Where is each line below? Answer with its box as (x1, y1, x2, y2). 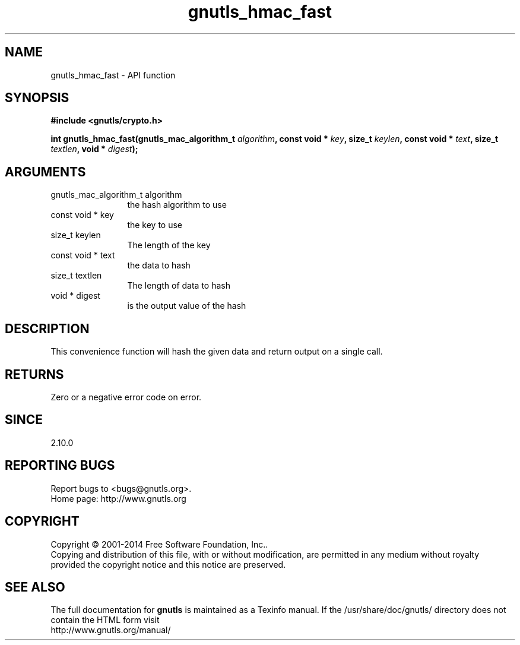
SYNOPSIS (5, 90, 69, 106)
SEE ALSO (5, 579, 65, 595)
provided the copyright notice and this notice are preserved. (50, 559, 286, 570)
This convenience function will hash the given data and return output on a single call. (50, 346, 383, 357)
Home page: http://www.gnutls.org (50, 493, 186, 504)
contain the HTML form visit (50, 615, 160, 625)
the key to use (127, 220, 183, 230)
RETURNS (5, 366, 64, 382)
